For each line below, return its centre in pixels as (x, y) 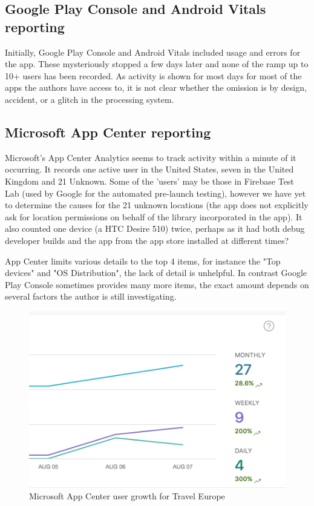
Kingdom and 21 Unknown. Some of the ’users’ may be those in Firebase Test (149, 181)
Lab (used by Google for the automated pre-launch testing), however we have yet (155, 193)
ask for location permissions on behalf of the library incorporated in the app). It (154, 216)
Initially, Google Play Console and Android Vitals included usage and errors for (153, 52)
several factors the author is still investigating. (91, 296)
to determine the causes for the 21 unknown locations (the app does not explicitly (157, 205)
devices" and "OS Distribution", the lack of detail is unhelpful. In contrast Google (156, 273)
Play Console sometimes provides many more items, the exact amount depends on (157, 284)
